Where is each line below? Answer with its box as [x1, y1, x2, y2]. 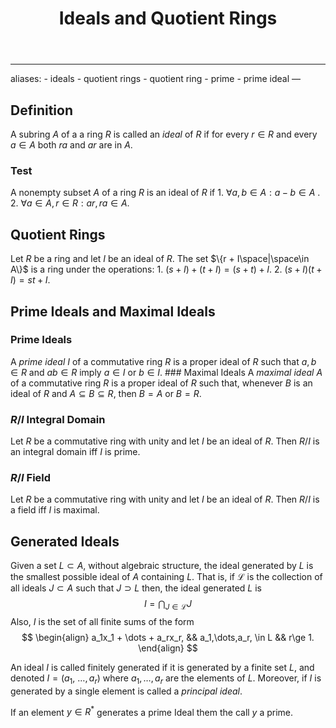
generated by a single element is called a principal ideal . [10, 685, 243, 697]
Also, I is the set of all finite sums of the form [10, 616, 195, 627]
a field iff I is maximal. [10, 504, 100, 516]
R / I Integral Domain [10, 412, 106, 426]
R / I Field [10, 471, 52, 485]
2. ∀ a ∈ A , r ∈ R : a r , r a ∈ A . [10, 197, 130, 209]
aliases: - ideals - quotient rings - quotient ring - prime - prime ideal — [10, 73, 301, 85]
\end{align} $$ [138, 642, 198, 654]
